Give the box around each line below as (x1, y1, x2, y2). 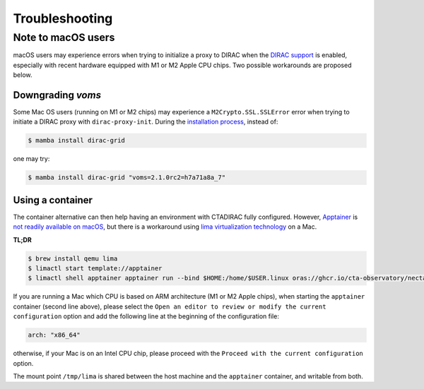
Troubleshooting (13, 11, 113, 26)
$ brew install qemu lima (28, 254, 118, 263)
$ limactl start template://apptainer (28, 265, 163, 273)
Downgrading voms (13, 89, 102, 101)
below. (13, 71, 33, 79)
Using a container (13, 194, 93, 206)
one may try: (13, 155, 50, 163)
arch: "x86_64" (28, 331, 81, 339)
